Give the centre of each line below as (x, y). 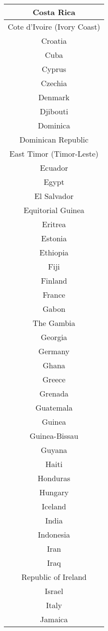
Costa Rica (54, 12)
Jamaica (54, 619)
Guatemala (54, 407)
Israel (54, 591)
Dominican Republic (54, 139)
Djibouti (54, 111)
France (54, 295)
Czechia (54, 83)
